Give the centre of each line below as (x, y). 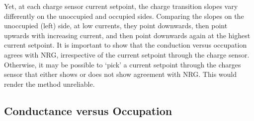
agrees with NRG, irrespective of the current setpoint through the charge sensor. (127, 54)
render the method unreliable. (49, 84)
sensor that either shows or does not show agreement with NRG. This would (120, 74)
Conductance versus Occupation (88, 110)
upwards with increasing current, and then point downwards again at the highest (127, 35)
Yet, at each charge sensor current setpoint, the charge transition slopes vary (121, 6)
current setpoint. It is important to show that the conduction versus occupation (126, 45)
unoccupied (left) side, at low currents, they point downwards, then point (116, 26)
